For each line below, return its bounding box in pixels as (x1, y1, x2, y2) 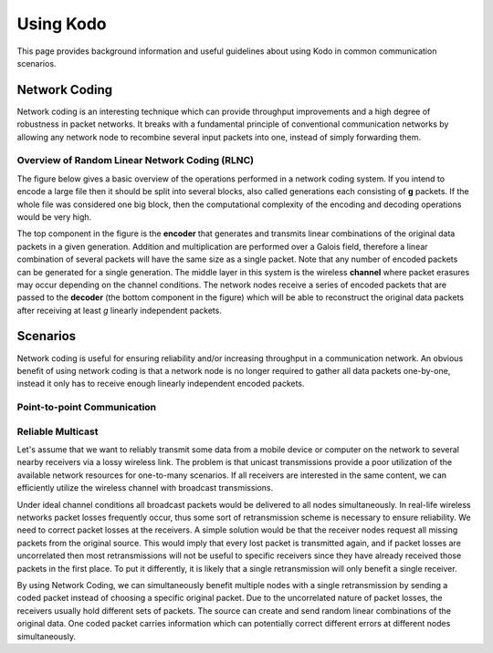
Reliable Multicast (16, 425, 99, 438)
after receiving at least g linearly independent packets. (16, 305, 223, 316)
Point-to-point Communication (16, 401, 157, 414)
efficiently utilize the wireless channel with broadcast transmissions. (16, 482, 274, 493)
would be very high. (16, 211, 92, 223)
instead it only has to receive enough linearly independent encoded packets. (16, 378, 305, 389)
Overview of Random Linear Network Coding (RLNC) (16, 154, 255, 167)
